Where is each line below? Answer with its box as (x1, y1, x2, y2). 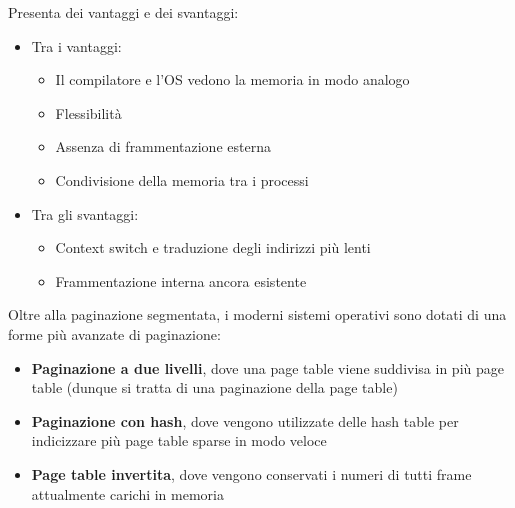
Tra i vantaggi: (31, 35, 122, 56)
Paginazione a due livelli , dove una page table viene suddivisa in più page (31, 357, 504, 378)
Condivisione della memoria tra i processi (55, 169, 309, 190)
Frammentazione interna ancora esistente (55, 270, 307, 291)
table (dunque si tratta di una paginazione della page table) (31, 377, 398, 398)
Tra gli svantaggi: (31, 203, 139, 224)
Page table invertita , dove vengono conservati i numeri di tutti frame (31, 463, 472, 484)
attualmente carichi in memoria (31, 483, 224, 504)
